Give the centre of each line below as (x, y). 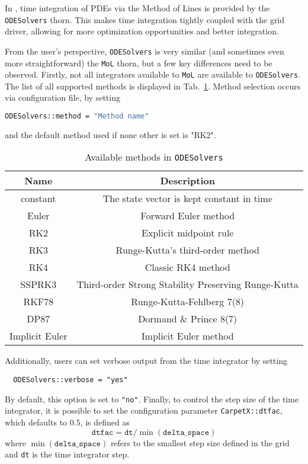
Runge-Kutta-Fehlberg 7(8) (188, 302)
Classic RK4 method (187, 267)
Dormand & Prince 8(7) (188, 319)
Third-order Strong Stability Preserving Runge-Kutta (187, 284)
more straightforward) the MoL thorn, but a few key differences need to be (139, 63)
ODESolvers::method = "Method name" (77, 116)
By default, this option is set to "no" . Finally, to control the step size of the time (152, 399)
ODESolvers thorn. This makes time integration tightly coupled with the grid (145, 19)
